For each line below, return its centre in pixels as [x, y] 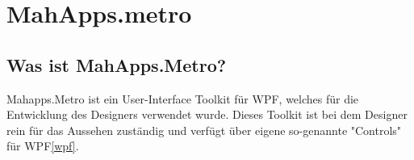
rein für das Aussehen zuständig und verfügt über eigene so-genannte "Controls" [204, 130]
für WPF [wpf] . [43, 146]
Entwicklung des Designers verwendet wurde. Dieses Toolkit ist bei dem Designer [207, 114]
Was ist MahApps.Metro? [117, 64]
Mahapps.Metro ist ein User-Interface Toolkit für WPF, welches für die [183, 98]
